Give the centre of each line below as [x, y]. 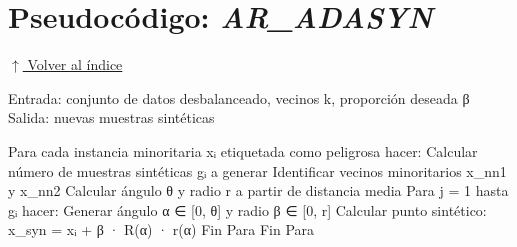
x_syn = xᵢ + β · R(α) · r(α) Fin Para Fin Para [161, 229]
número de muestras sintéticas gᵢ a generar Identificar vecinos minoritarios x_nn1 [257, 170]
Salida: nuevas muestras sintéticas [111, 117]
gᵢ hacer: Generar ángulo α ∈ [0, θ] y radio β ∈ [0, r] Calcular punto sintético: [247, 209]
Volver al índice [75, 64]
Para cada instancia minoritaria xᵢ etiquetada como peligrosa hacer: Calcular [243, 150]
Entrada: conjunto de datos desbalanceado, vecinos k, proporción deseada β [239, 97]
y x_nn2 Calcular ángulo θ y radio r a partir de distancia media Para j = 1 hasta [258, 190]
